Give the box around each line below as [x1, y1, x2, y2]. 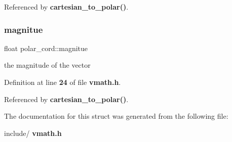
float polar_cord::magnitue [4, 42, 88, 53]
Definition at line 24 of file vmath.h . [4, 77, 121, 87]
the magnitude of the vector [4, 60, 91, 70]
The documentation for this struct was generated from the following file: [4, 111, 228, 121]
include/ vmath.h [4, 127, 62, 138]
